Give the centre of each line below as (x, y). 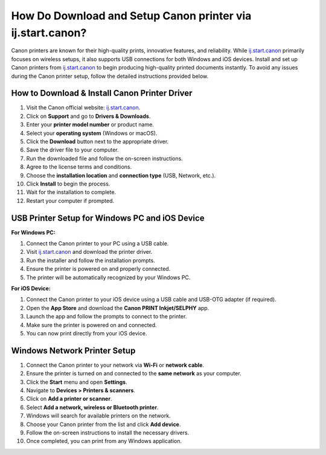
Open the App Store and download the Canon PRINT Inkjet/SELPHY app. (118, 308)
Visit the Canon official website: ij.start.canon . (83, 108)
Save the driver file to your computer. (72, 150)
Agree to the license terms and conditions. (79, 167)
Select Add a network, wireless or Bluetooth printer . (92, 407)
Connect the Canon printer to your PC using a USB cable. (97, 244)
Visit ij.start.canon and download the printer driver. (89, 252)
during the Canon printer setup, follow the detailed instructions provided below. (110, 76)
